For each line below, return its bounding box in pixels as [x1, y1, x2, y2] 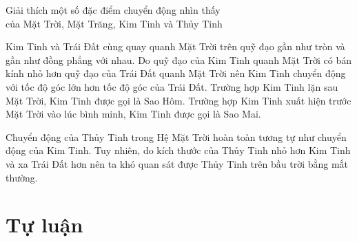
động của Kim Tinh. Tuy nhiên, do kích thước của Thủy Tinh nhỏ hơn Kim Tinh [6, 143, 351, 157]
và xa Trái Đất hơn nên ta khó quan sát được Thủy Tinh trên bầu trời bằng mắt [6, 156, 349, 170]
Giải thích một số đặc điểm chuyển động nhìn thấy [6, 3, 221, 16]
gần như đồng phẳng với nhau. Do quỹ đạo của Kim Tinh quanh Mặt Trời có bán [6, 52, 351, 67]
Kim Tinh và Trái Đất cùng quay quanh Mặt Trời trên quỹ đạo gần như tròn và [6, 39, 345, 54]
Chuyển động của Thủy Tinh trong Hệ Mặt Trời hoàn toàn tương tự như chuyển [6, 129, 347, 144]
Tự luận [6, 210, 83, 239]
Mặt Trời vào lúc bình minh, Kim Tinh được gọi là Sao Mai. [6, 107, 261, 121]
